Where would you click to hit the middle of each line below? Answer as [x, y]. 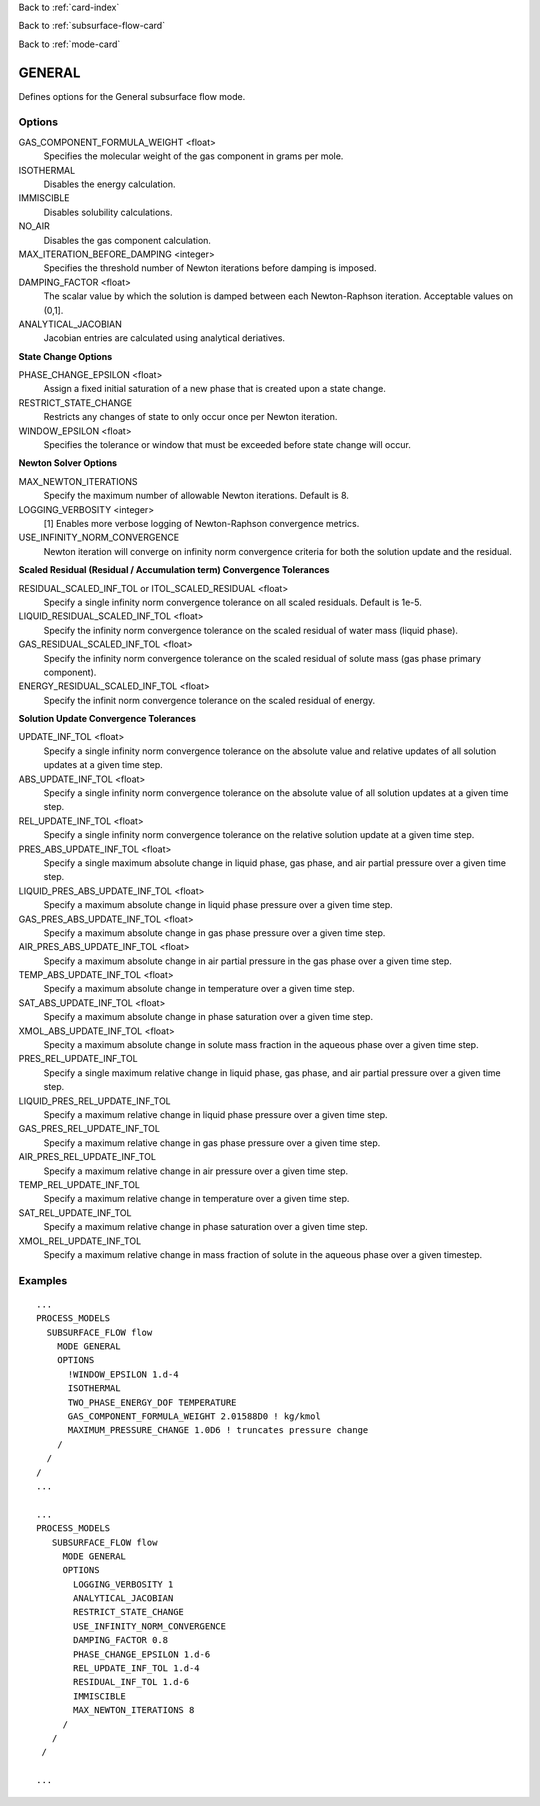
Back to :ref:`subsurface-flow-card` [91, 26]
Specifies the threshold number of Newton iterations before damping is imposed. [210, 268]
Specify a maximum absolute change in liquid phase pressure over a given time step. [218, 905]
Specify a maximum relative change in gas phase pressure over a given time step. [212, 1142]
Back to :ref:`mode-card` [69, 44]
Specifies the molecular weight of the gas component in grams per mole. [193, 156]
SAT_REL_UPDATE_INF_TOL [75, 1212]
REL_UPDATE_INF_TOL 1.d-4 [136, 1668]
